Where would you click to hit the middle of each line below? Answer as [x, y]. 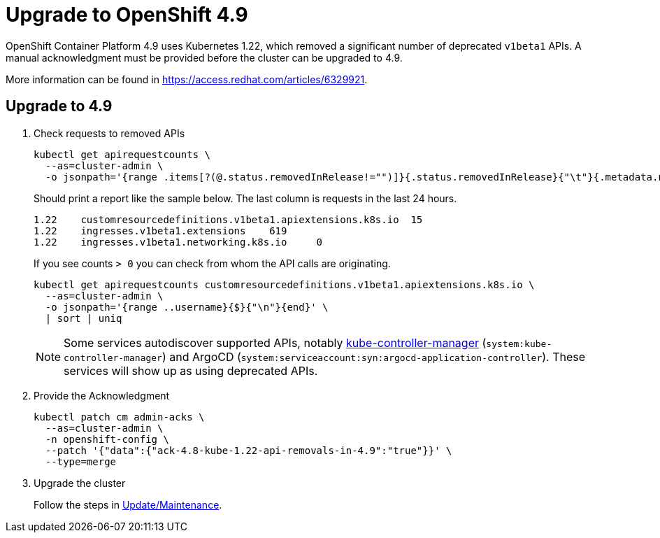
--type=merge [81, 461]
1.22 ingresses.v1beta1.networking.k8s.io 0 [178, 242]
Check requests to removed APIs [109, 133]
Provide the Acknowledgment [102, 395]
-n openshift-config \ [107, 439]
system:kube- [519, 344]
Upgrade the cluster [80, 483]
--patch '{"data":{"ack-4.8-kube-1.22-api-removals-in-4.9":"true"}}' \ [249, 450]
